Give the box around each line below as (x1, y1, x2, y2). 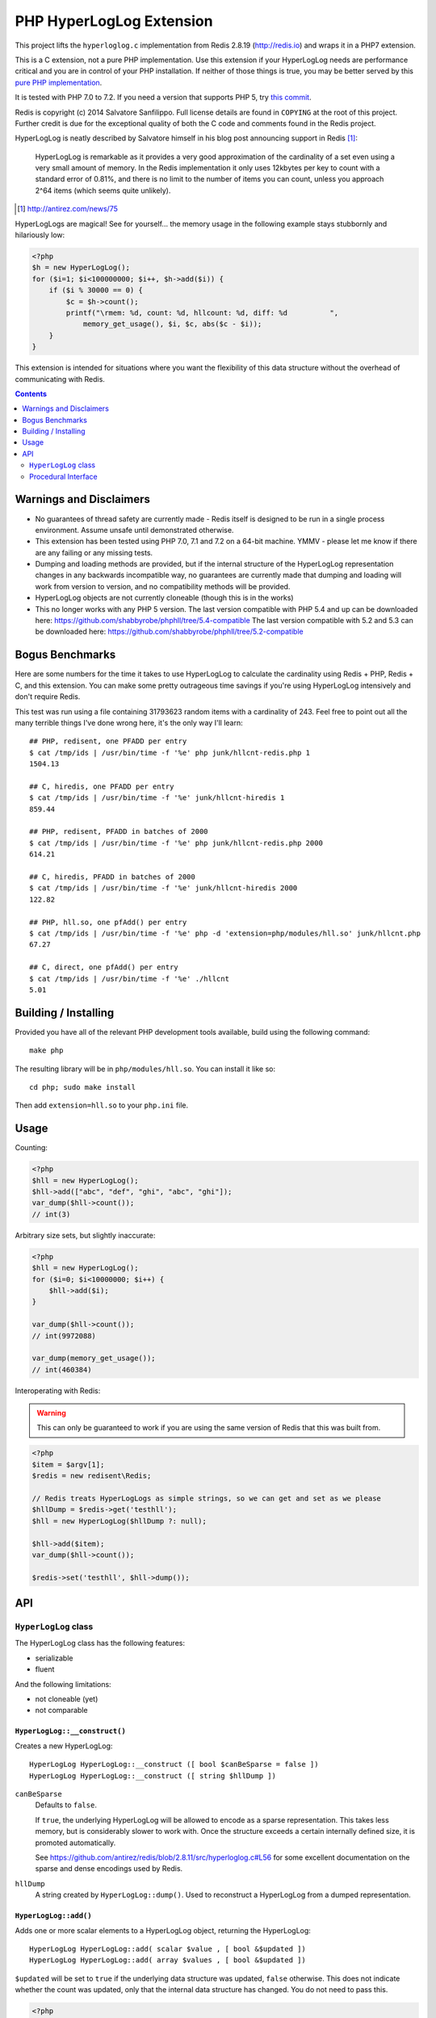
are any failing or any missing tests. (35, 547, 153, 557)
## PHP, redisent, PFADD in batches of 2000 (29, 827, 209, 836)
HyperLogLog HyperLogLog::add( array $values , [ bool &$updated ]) (29, 1956, 306, 1965)
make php (29, 1046, 64, 1055)
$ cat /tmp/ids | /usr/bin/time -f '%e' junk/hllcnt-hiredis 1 (29, 793, 285, 802)
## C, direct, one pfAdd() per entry (29, 963, 179, 972)
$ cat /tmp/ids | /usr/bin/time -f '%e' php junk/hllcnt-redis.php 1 (29, 747, 311, 757)
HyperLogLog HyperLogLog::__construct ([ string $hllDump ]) (29, 1771, 276, 1780)
